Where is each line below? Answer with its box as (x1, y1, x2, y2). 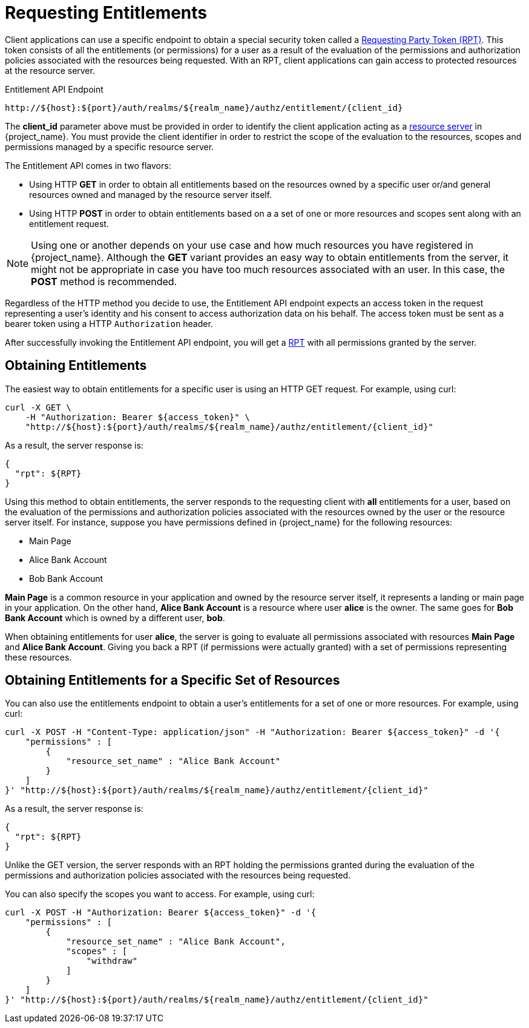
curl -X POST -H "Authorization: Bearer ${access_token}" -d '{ (5, 908, 317, 918)
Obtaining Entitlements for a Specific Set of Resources (5, 673, 340, 688)
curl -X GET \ (5, 402, 71, 412)
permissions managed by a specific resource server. (5, 141, 214, 152)
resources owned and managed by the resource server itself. (29, 189, 272, 200)
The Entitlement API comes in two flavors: (5, 160, 171, 171)
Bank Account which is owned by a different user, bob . (5, 612, 225, 623)
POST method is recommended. (31, 275, 177, 288)
